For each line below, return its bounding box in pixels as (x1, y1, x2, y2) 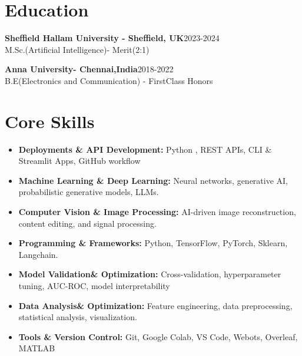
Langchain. (18, 248, 58, 260)
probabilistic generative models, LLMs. (18, 186, 159, 198)
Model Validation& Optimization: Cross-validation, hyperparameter (18, 268, 281, 280)
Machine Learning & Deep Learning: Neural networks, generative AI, (18, 174, 288, 186)
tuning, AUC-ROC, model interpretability (18, 279, 170, 291)
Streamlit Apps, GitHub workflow (18, 155, 141, 167)
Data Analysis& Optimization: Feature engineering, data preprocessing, (18, 299, 293, 311)
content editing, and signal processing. (18, 217, 157, 229)
